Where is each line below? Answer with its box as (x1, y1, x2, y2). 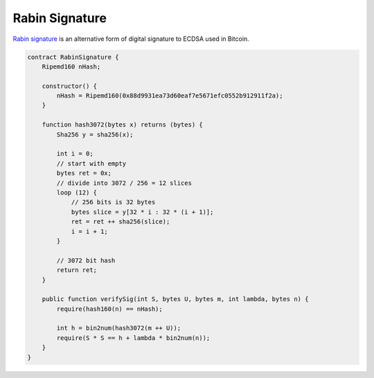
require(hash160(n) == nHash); (56, 305, 163, 313)
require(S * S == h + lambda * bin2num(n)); (56, 334, 211, 342)
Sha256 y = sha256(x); (56, 130, 134, 138)
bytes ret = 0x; (56, 170, 112, 177)
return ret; (56, 267, 97, 274)
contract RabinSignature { (27, 53, 119, 61)
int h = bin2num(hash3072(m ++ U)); (56, 324, 181, 332)
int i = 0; (56, 150, 93, 158)
